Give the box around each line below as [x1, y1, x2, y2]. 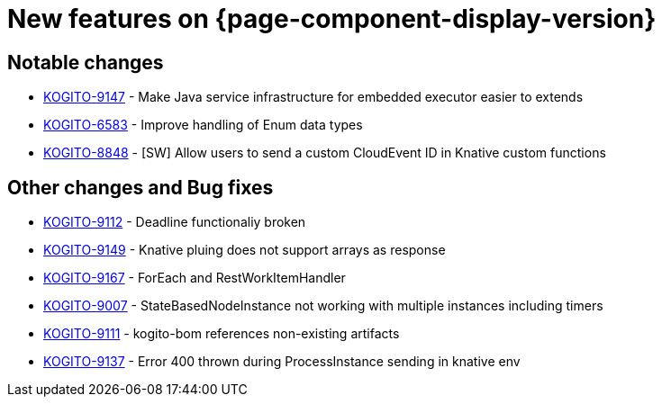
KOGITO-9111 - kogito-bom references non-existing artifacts [43, 326, 400, 342]
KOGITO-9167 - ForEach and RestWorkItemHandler [43, 270, 346, 286]
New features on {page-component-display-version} [7, 4, 657, 34]
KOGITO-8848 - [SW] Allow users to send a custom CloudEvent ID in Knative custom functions [43, 145, 606, 161]
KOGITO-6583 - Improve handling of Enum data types [43, 117, 363, 133]
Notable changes [7, 50, 164, 74]
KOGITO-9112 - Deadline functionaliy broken [43, 214, 306, 230]
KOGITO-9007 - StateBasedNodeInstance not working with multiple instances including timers [43, 298, 603, 314]
